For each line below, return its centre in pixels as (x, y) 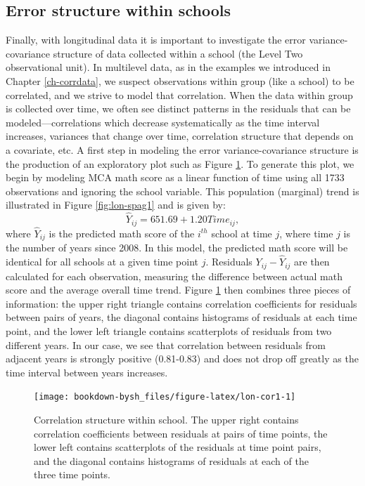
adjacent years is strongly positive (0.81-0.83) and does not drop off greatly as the (182, 359)
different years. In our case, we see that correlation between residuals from (166, 344)
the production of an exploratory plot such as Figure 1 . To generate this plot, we (180, 163)
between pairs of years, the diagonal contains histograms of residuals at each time (181, 317)
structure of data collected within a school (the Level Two (178, 53)
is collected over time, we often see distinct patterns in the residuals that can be (178, 109)
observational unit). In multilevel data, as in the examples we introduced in (168, 67)
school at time (242, 233)
